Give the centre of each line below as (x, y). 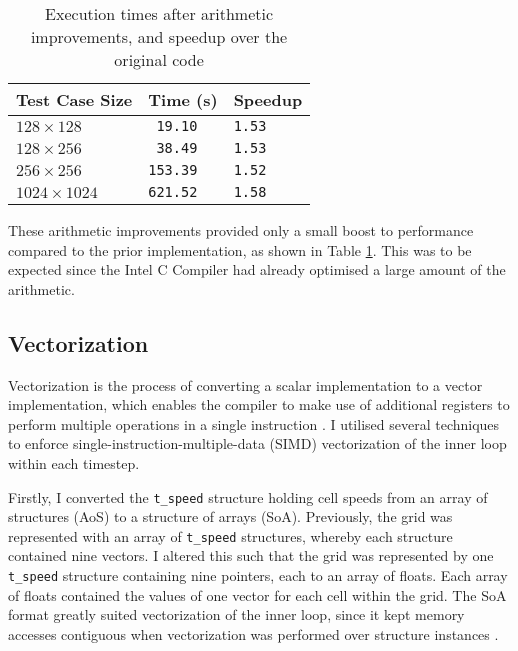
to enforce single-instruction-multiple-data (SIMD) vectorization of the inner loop (257, 443)
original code (159, 59)
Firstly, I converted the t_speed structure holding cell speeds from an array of (248, 496)
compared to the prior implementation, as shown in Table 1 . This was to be (240, 249)
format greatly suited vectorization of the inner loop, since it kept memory (236, 614)
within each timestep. (74, 462)
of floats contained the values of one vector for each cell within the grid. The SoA (257, 594)
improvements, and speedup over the (159, 36)
